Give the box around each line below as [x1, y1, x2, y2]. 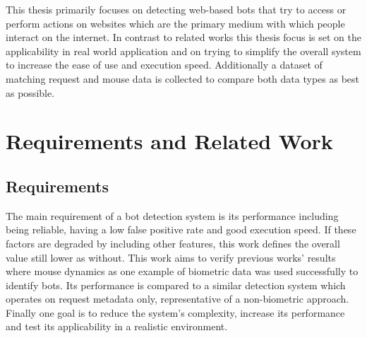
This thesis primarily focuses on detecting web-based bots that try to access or [6, 2, 347, 16]
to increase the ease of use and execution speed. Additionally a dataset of [6, 57, 323, 72]
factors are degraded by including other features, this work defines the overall [6, 235, 340, 250]
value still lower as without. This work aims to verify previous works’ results [6, 250, 336, 264]
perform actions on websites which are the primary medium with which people [6, 16, 345, 30]
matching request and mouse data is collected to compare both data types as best [6, 71, 359, 86]
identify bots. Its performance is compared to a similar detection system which [6, 277, 346, 292]
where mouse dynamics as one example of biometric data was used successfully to [6, 264, 359, 279]
